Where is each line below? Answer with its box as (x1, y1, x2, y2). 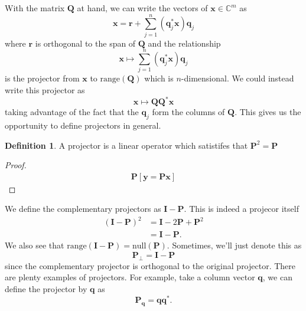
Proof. (5, 159, 27, 171)
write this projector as (5, 84, 85, 96)
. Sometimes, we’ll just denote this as (167, 239, 302, 251)
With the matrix (5, 2, 65, 14)
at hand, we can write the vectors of (77, 2, 208, 14)
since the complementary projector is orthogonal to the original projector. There (5, 259, 296, 271)
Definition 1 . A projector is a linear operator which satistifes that (5, 139, 248, 151)
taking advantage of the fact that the (5, 106, 139, 118)
